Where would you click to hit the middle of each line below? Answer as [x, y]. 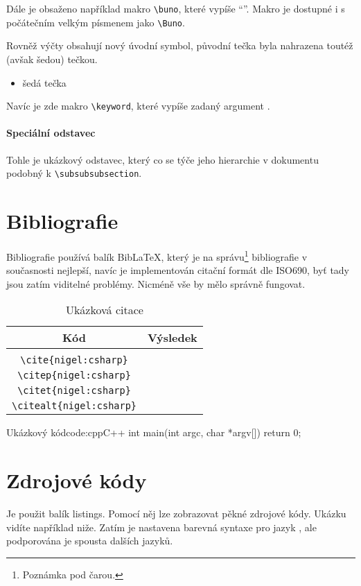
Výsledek [173, 338]
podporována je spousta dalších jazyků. [90, 541]
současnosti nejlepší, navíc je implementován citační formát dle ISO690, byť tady [178, 270]
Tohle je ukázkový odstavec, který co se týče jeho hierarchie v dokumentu [162, 159]
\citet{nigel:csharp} [74, 391]
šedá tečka [44, 82]
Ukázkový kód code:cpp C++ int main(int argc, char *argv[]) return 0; [154, 432]
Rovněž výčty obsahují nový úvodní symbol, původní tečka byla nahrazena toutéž [180, 45]
